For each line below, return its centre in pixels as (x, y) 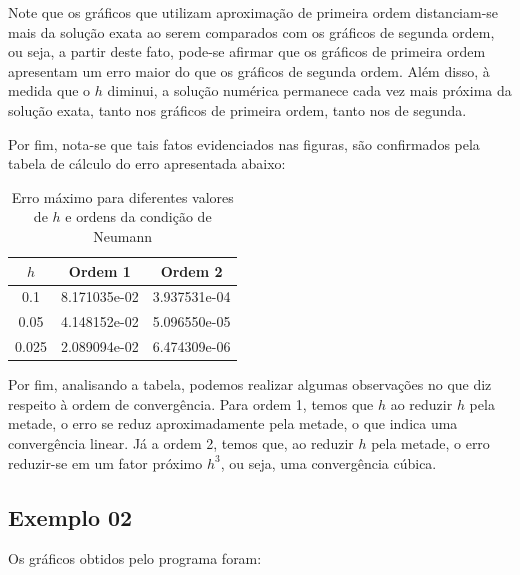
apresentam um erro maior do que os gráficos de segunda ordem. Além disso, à (249, 70)
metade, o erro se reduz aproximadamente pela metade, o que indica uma (233, 423)
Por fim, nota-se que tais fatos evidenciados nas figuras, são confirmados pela (244, 143)
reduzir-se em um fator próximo (105, 462)
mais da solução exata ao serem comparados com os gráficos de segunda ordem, (251, 31)
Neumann (123, 235)
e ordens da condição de (138, 216)
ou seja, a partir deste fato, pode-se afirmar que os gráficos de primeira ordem (247, 51)
